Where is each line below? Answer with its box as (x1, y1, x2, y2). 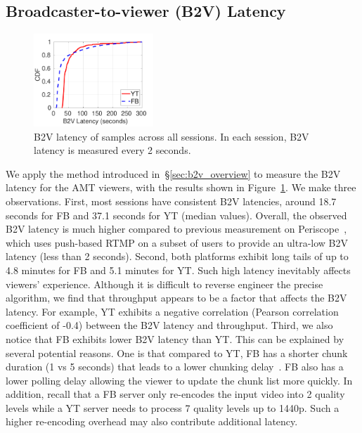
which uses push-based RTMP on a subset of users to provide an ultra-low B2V (6, 235, 349, 250)
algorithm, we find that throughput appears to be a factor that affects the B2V (6, 290, 347, 305)
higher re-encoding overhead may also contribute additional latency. (6, 414, 298, 429)
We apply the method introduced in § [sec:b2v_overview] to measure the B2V (6, 166, 341, 181)
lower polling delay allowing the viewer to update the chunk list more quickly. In (6, 373, 353, 387)
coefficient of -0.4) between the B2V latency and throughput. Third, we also (6, 318, 333, 332)
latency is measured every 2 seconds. (34, 143, 191, 157)
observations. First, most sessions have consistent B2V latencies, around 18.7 (6, 193, 337, 208)
